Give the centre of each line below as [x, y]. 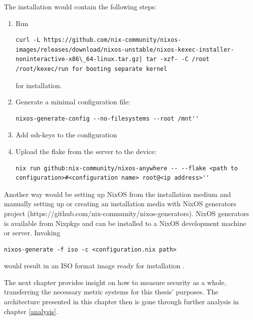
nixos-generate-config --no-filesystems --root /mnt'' [107, 118]
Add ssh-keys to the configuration [66, 135]
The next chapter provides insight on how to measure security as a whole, [115, 282]
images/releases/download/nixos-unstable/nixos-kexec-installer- [125, 49]
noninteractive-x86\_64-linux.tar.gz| [79, 59]
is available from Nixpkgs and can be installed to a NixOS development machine [125, 223]
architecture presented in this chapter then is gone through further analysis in [122, 302]
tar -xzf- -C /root [178, 59]
